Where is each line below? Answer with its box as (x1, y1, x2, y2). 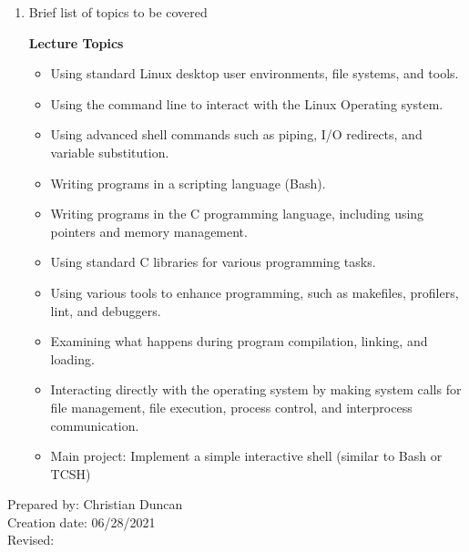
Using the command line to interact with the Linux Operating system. (50, 94, 444, 113)
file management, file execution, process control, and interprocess (50, 397, 413, 416)
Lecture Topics (28, 33, 124, 52)
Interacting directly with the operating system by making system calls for (50, 380, 462, 399)
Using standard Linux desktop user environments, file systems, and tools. (50, 64, 459, 83)
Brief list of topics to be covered (28, 3, 208, 21)
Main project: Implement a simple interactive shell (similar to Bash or (50, 446, 443, 465)
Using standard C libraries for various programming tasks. (50, 252, 376, 271)
